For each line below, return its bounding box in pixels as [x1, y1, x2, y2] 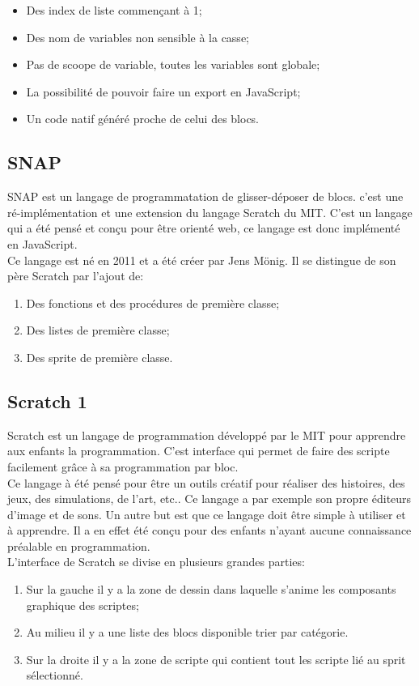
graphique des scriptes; [26, 596, 139, 613]
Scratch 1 [7, 388, 87, 413]
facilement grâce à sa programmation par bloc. [7, 458, 239, 475]
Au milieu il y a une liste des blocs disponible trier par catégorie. [26, 624, 349, 641]
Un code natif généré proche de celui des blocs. [26, 110, 260, 127]
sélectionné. [26, 667, 83, 684]
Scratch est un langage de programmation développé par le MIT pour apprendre [7, 426, 406, 443]
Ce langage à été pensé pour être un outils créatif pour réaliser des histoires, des [7, 474, 405, 491]
